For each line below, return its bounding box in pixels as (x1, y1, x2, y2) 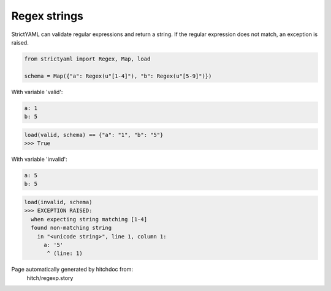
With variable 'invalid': (11, 156, 67, 163)
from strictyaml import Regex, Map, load (24, 55, 151, 62)
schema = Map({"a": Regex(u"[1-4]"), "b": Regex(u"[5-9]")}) (24, 72, 212, 79)
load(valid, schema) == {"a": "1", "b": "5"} (24, 131, 164, 138)
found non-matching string (31, 224, 112, 232)
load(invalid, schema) (24, 199, 93, 205)
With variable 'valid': (11, 88, 63, 95)
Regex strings (11, 9, 84, 23)
